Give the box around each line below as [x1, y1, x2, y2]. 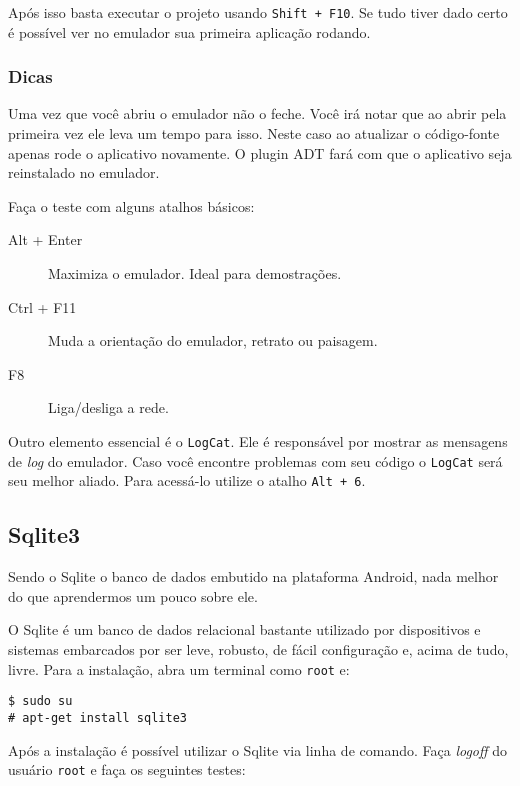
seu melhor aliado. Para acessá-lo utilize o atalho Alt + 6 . [8, 470, 366, 491]
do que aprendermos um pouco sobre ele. [8, 585, 258, 606]
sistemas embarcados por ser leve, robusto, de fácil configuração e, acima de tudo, [8, 638, 509, 659]
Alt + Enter [8, 229, 83, 250]
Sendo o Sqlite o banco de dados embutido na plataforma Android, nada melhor [8, 566, 499, 587]
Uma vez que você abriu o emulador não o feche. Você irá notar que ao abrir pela [8, 103, 507, 124]
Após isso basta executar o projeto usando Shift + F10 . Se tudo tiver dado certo [8, 2, 508, 22]
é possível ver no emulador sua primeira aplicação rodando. [8, 21, 371, 42]
